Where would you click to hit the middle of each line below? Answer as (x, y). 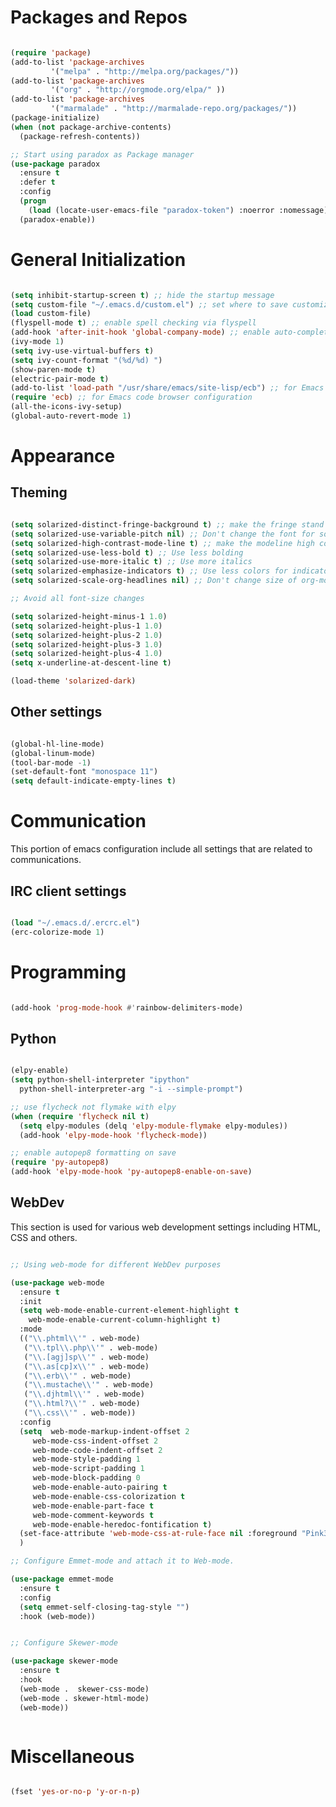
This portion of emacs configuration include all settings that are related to (161, 849)
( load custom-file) (51, 314)
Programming (68, 972)
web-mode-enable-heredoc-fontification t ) (122, 1524)
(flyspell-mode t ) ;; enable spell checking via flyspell (133, 323)
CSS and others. (44, 1237)
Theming (39, 492)
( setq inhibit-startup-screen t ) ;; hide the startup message (142, 295)
